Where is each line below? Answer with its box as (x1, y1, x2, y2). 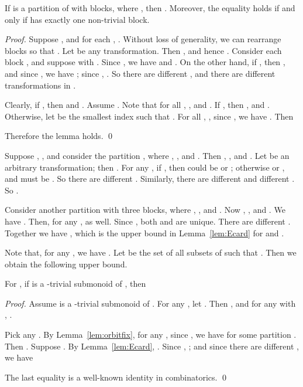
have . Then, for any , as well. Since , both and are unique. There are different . (5, 215, 291, 227)
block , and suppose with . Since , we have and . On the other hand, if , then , (5, 56, 285, 68)
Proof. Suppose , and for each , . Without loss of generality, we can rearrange (5, 33, 281, 45)
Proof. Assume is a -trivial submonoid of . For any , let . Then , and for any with (5, 297, 296, 309)
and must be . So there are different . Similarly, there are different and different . (5, 172, 295, 185)
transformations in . (5, 79, 76, 91)
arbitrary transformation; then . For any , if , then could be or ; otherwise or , (5, 161, 285, 173)
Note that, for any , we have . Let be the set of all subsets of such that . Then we (5, 246, 297, 259)
